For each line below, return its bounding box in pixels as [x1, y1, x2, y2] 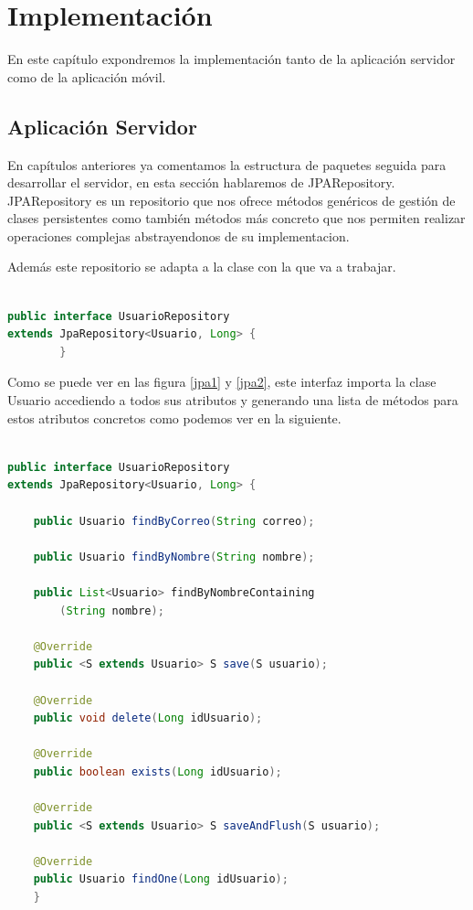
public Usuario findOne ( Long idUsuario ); [33, 873, 289, 886]
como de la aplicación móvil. [7, 67, 166, 86]
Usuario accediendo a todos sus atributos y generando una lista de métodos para [7, 391, 458, 410]
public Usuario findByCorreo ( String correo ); [33, 514, 315, 528]
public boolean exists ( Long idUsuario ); [33, 765, 282, 778]
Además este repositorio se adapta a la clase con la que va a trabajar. [7, 257, 396, 276]
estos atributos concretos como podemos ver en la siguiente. [7, 408, 342, 427]
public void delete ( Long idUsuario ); [33, 712, 263, 725]
